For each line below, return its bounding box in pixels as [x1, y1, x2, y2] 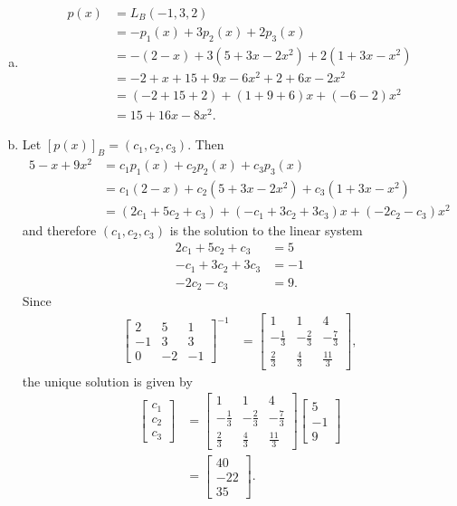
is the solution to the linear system [169, 221, 363, 240]
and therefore [22, 221, 97, 240]
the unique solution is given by [22, 371, 193, 390]
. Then [187, 135, 224, 154]
